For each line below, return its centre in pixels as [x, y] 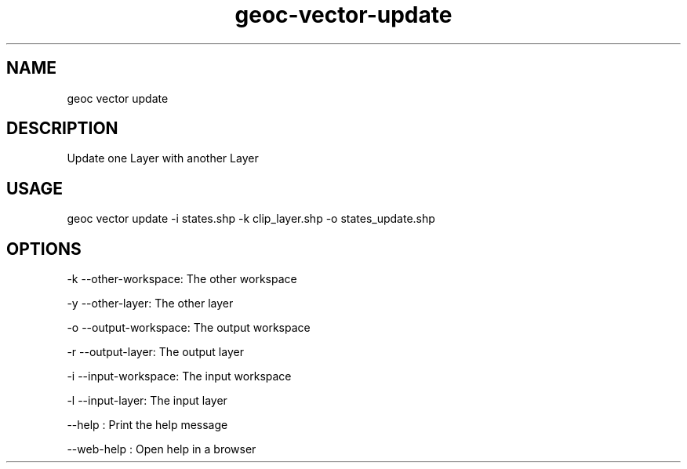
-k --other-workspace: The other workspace [182, 279]
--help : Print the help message [147, 425]
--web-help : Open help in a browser [162, 449]
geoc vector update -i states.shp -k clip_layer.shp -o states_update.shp [251, 219]
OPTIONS [44, 249]
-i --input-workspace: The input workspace [179, 376]
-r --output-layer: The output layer [155, 352]
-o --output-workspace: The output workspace [189, 328]
